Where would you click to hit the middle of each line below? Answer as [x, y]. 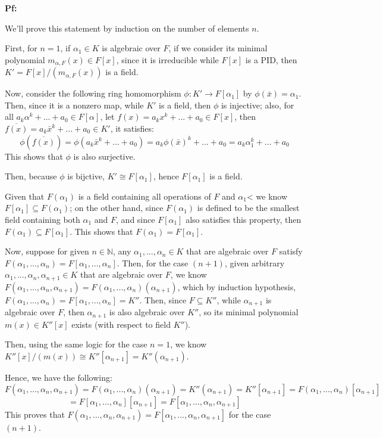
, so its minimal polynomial [249, 312]
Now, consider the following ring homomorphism [93, 93]
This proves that [35, 414]
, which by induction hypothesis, [237, 286]
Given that [25, 196]
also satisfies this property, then [244, 219]
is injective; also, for [258, 105]
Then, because [31, 176]
